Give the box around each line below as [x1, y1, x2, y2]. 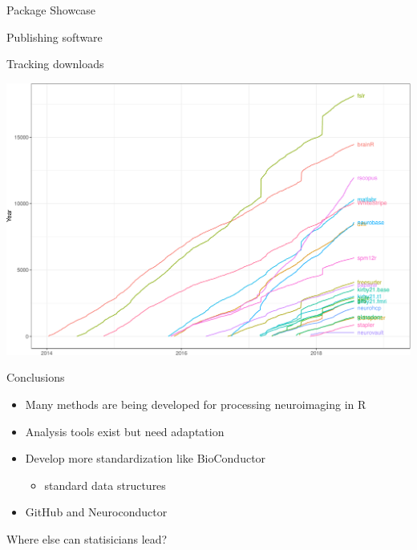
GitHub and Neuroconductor [25, 503, 168, 520]
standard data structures [44, 476, 166, 493]
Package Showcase [6, 2, 96, 18]
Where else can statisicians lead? [6, 531, 168, 548]
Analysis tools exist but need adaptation [25, 423, 225, 439]
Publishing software [6, 28, 103, 45]
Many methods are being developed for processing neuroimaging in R [25, 396, 366, 413]
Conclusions [6, 369, 65, 386]
